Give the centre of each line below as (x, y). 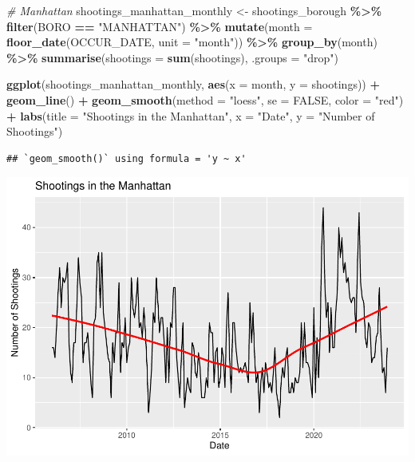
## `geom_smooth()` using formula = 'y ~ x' (126, 158)
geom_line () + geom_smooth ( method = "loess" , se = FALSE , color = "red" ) (205, 99)
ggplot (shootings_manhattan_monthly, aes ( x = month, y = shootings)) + (193, 84)
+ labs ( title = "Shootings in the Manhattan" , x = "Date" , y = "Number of (191, 115)
